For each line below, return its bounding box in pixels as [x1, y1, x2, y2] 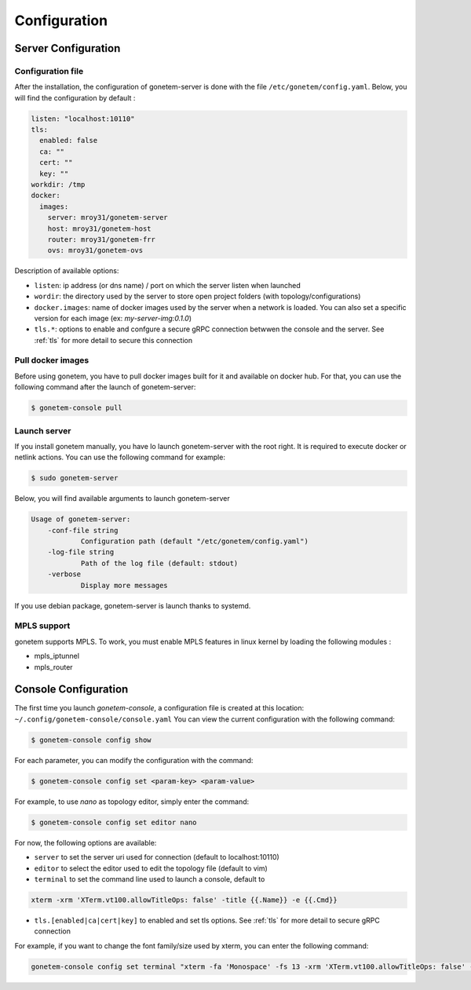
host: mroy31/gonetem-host [47, 224, 152, 233]
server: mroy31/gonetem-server [47, 213, 168, 222]
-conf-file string [47, 526, 119, 535]
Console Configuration [14, 683, 129, 696]
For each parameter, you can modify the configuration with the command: [14, 755, 254, 765]
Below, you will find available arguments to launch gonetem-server [14, 494, 231, 503]
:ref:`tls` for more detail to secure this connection [34, 335, 192, 345]
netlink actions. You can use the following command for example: [14, 452, 225, 462]
